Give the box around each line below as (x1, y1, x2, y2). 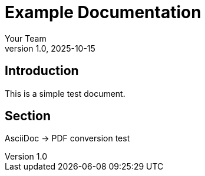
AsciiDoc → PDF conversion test (5, 133, 130, 144)
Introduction (5, 63, 79, 79)
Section (5, 109, 51, 124)
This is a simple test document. (5, 88, 125, 99)
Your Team (5, 33, 47, 43)
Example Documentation (5, 2, 201, 22)
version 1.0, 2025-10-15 (5, 43, 95, 53)
